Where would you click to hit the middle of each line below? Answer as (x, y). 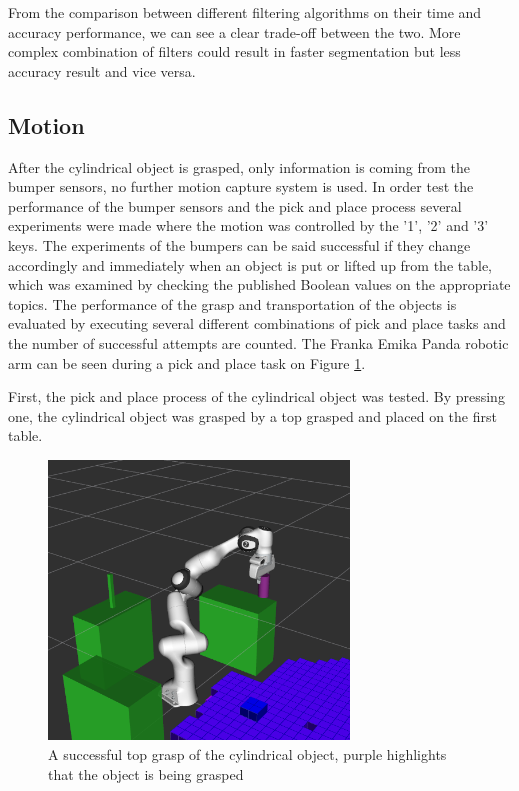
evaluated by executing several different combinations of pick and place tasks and (257, 323)
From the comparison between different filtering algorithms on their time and (245, 12)
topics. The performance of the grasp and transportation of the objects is (232, 303)
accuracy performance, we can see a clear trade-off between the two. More (234, 31)
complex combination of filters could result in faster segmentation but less (234, 51)
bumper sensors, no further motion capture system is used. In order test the (241, 186)
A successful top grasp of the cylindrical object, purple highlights (247, 754)
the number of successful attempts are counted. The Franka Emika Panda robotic (258, 342)
